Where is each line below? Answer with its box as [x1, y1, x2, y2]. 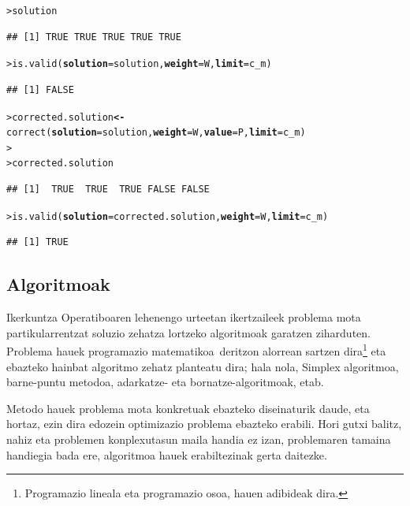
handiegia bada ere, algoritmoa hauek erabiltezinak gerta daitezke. [6, 446, 327, 463]
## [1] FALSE [6, 84, 74, 95]
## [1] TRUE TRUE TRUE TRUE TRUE [6, 31, 181, 43]
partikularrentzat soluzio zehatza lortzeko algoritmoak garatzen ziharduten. [6, 324, 371, 340]
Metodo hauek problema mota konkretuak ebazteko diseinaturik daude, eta [6, 400, 370, 416]
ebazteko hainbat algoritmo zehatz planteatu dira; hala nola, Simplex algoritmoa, [6, 358, 399, 374]
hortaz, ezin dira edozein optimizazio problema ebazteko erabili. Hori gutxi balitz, [6, 415, 402, 432]
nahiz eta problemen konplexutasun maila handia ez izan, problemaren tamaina [6, 430, 391, 447]
